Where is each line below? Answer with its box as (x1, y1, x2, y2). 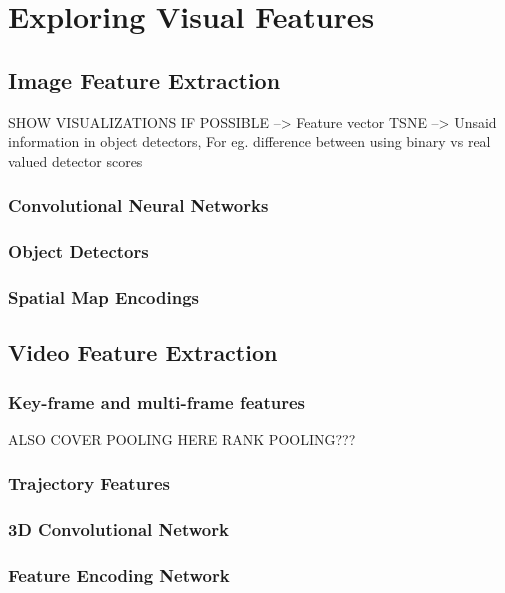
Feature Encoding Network (8, 563, 230, 588)
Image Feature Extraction (8, 64, 281, 95)
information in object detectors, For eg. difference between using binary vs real (8, 131, 491, 152)
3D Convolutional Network (8, 517, 229, 542)
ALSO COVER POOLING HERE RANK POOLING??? (8, 428, 356, 449)
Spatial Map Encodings (8, 284, 200, 309)
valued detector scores (8, 150, 143, 171)
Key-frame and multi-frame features (8, 389, 305, 414)
